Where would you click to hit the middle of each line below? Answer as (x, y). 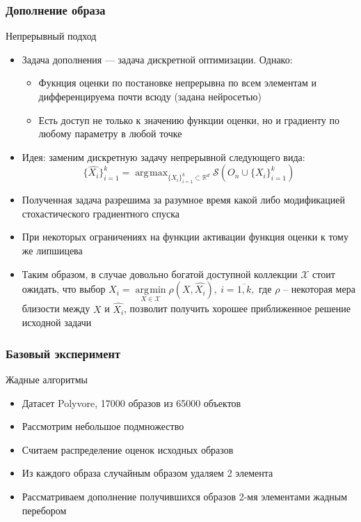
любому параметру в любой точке (110, 133)
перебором (44, 510)
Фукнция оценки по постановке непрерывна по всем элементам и (177, 83)
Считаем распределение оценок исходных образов (128, 449)
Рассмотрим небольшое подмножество (103, 426)
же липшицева (52, 250)
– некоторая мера (319, 289)
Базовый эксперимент (63, 353)
